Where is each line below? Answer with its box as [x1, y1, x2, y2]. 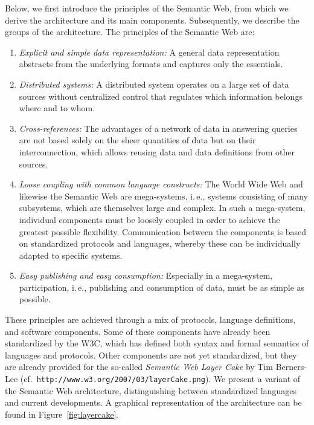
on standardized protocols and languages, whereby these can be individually [19, 237, 301, 250]
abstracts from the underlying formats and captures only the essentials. [19, 57, 283, 70]
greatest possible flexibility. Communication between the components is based [19, 225, 307, 238]
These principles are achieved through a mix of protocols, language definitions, [5, 313, 296, 326]
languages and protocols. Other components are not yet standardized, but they [5, 348, 297, 361]
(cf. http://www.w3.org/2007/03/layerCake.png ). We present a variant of [20, 372, 301, 385]
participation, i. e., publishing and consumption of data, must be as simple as [19, 281, 305, 293]
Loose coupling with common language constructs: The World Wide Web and [19, 178, 303, 190]
